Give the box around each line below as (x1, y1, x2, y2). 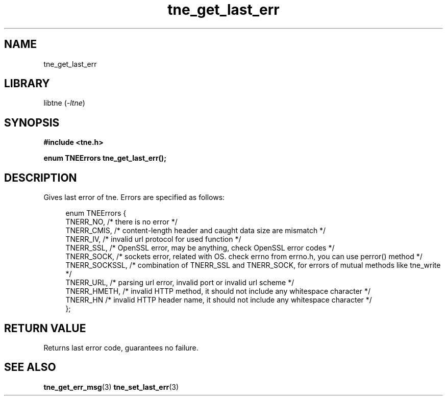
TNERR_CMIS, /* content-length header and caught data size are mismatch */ (65, 226, 326, 235)
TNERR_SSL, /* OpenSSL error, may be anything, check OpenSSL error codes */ (65, 243, 335, 253)
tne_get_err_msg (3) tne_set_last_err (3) (43, 382, 179, 391)
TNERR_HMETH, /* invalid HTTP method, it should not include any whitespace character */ (65, 287, 371, 296)
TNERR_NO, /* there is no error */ (65, 217, 178, 227)
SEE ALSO (4, 361, 56, 374)
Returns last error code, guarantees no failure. (43, 343, 198, 352)
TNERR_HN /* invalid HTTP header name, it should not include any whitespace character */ (65, 295, 372, 305)
